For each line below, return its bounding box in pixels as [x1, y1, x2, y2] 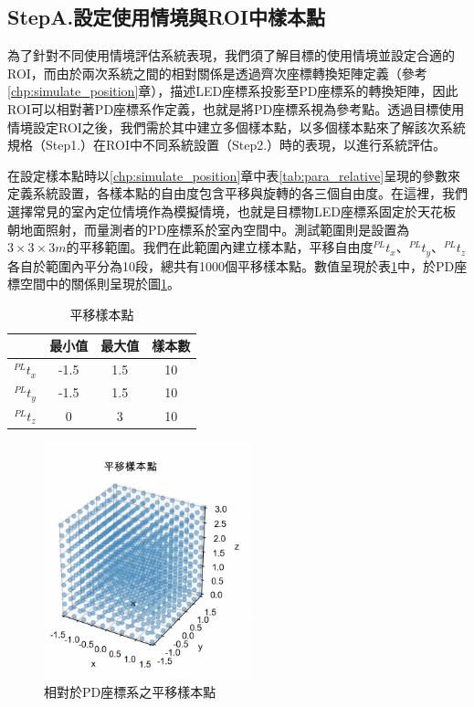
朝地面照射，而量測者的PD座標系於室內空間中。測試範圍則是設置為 [7, 219, 410, 238]
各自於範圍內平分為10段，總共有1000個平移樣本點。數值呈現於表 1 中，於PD [7, 256, 455, 275]
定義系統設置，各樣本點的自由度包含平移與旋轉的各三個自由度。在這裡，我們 [7, 184, 468, 203]
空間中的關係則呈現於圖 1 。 [19, 274, 180, 293]
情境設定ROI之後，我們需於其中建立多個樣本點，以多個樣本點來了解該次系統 [7, 117, 466, 136]
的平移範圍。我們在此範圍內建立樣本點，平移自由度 [66, 237, 374, 257]
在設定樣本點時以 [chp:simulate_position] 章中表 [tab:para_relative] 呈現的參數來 [7, 165, 461, 185]
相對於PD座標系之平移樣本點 [44, 681, 216, 701]
